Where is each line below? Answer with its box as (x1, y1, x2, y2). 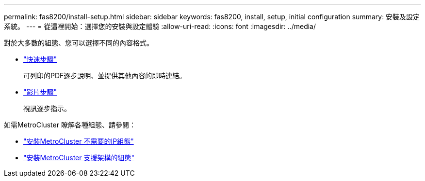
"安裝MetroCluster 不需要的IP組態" (23, 137, 134, 145)
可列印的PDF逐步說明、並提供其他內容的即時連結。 (23, 71, 186, 80)
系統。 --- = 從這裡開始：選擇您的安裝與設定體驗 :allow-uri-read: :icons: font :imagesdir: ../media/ (4, 22, 316, 30)
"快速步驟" (23, 55, 57, 63)
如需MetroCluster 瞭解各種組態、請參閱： (4, 121, 136, 129)
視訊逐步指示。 (23, 104, 71, 112)
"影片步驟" (23, 88, 57, 96)
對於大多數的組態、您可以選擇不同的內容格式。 (4, 39, 153, 47)
